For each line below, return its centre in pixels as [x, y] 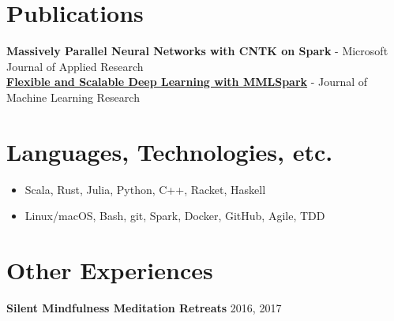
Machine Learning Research [73, 97]
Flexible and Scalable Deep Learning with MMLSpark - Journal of [187, 82]
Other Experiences [110, 270]
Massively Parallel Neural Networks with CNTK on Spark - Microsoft [197, 51]
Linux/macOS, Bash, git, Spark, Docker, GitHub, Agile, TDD [175, 216]
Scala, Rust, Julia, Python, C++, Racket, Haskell [145, 189]
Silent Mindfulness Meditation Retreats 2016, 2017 [144, 307]
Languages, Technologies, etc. [170, 151]
